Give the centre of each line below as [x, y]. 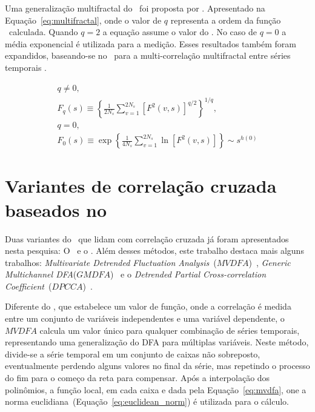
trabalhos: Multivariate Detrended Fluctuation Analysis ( [111, 262]
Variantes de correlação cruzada [141, 186]
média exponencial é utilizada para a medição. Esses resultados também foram [151, 43]
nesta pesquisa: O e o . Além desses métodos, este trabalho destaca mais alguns [154, 251]
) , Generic [270, 262]
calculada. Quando [43, 32]
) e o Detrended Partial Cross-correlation [188, 274]
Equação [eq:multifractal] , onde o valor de [83, 20]
